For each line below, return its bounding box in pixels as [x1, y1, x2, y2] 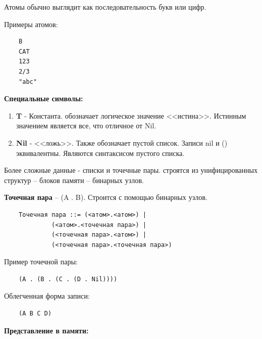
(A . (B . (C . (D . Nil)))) [18, 275, 117, 283]
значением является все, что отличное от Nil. [16, 120, 156, 131]
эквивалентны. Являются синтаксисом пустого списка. [16, 147, 185, 158]
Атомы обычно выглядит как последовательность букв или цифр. [4, 2, 206, 12]
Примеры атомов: [4, 18, 58, 29]
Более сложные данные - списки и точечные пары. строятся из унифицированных [4, 165, 258, 175]
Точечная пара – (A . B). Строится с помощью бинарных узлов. [4, 192, 207, 202]
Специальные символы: [4, 93, 83, 104]
